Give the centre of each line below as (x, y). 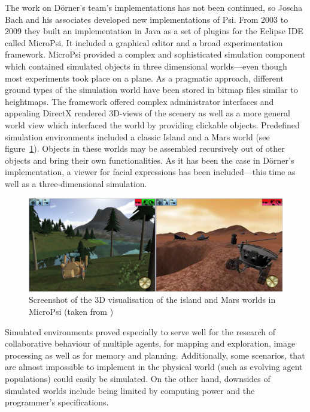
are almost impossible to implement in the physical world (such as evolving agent (154, 367)
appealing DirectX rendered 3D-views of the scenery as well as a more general (148, 113)
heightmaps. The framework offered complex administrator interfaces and (139, 101)
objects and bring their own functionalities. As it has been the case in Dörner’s (150, 160)
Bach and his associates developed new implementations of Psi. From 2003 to (147, 19)
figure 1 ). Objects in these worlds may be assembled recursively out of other (145, 148)
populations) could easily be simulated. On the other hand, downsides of (138, 378)
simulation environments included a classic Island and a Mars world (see (137, 136)
